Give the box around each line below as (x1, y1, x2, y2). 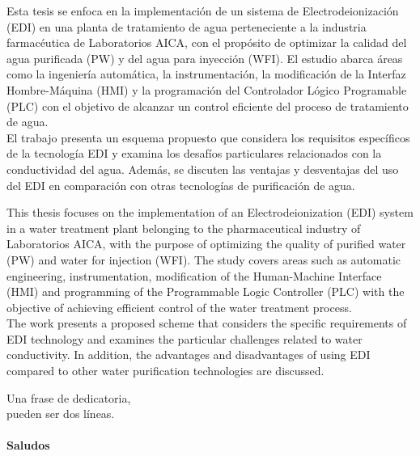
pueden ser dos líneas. (6, 405, 115, 422)
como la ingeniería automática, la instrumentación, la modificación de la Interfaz (6, 65, 406, 82)
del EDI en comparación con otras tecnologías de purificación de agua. (6, 176, 355, 193)
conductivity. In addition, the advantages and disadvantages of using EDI (6, 346, 371, 363)
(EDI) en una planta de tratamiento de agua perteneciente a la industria (6, 18, 367, 35)
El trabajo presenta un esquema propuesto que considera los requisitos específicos (6, 129, 410, 146)
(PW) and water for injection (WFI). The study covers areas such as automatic (6, 251, 401, 268)
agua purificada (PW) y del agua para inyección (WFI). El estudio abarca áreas (6, 49, 403, 66)
